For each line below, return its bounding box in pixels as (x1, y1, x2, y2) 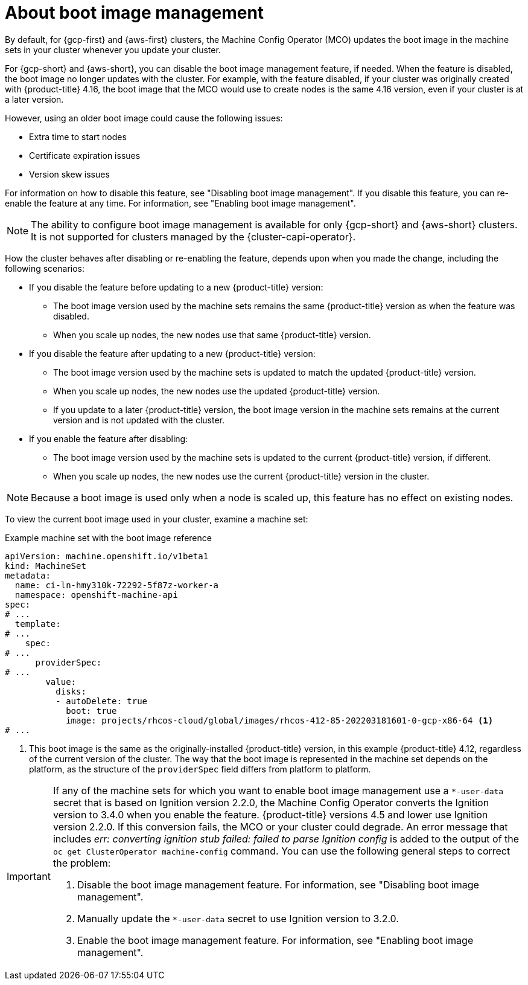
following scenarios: (5, 263, 85, 274)
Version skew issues (29, 168, 110, 179)
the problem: (52, 856, 111, 869)
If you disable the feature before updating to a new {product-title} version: (29, 281, 323, 292)
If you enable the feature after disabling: (29, 433, 188, 444)
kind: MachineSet (5, 560, 86, 571)
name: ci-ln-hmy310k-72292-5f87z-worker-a (14, 580, 219, 590)
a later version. (5, 94, 64, 104)
